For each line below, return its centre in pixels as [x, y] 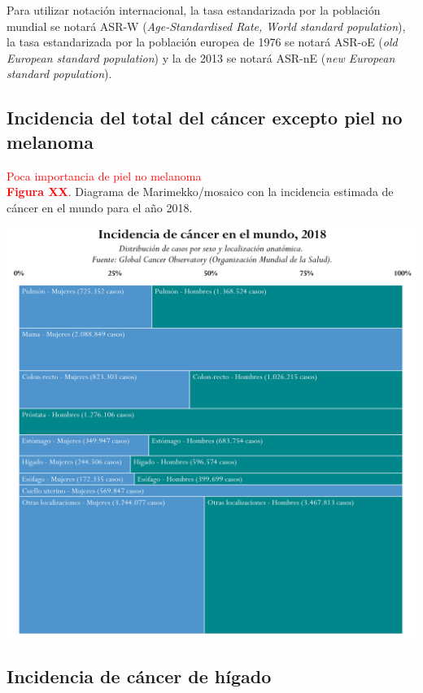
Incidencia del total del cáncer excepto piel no [205, 118]
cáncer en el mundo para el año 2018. [100, 207]
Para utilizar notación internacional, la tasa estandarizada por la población [194, 10]
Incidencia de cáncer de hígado [139, 676]
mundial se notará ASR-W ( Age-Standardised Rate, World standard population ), [206, 26]
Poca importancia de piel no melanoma [104, 175]
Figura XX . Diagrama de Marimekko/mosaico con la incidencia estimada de [200, 192]
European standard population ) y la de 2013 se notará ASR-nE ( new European [201, 57]
